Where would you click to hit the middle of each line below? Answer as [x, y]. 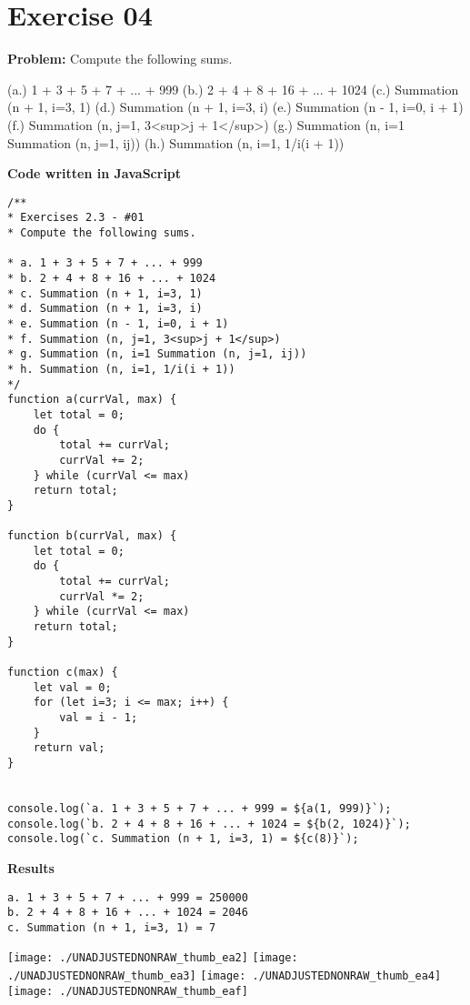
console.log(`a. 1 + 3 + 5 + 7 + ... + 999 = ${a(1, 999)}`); [200, 808]
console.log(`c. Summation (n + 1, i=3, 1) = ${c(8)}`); [183, 839]
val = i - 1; [99, 718]
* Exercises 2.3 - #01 [76, 218]
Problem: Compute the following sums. [120, 59]
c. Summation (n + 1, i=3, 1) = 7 [112, 927]
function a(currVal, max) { [92, 400]
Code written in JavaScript [95, 173]
